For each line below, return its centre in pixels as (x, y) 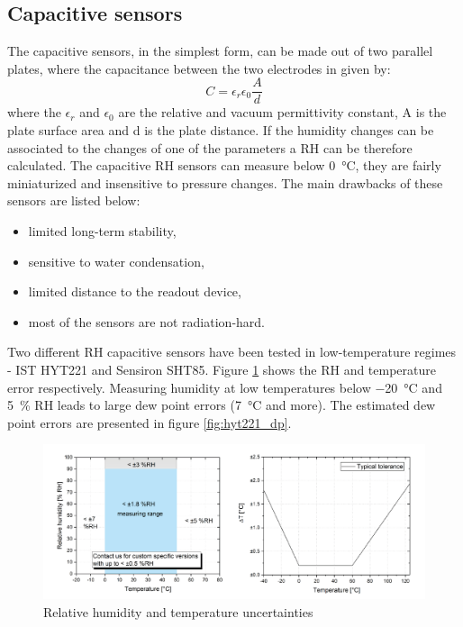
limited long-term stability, (102, 231)
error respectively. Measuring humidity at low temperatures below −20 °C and (225, 387)
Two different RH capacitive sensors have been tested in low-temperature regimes (232, 352)
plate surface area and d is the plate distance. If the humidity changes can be (221, 130)
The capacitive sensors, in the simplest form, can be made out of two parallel (220, 51)
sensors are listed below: (74, 200)
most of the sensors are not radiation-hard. (146, 321)
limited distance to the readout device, (135, 291)
